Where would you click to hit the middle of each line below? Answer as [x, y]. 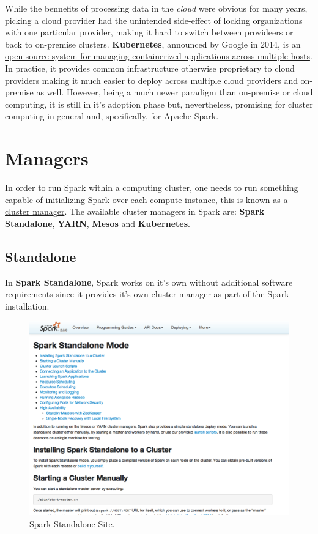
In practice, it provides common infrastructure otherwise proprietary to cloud [150, 68]
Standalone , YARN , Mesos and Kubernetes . [98, 223]
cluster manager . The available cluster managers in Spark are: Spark [135, 211]
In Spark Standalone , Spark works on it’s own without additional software [149, 282]
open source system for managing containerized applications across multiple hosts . [159, 56]
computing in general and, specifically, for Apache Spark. [112, 116]
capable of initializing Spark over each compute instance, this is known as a [146, 199]
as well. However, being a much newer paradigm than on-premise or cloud [175, 92]
